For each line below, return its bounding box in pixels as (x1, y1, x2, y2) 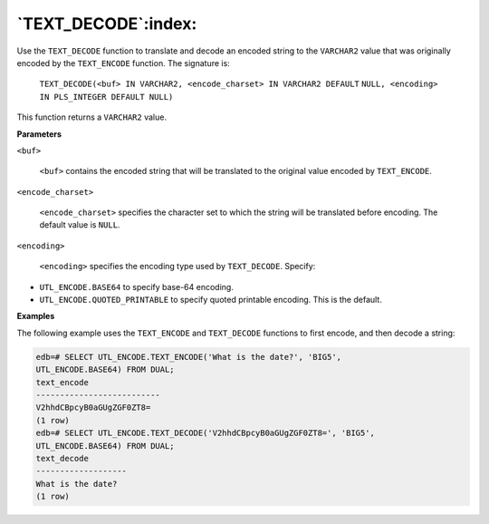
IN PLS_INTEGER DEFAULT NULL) (39, 92, 174, 102)
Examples (16, 311, 55, 322)
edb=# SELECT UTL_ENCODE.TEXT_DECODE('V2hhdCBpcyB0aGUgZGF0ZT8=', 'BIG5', (35, 428, 376, 439)
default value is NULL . (39, 219, 120, 230)
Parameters (16, 128, 62, 140)
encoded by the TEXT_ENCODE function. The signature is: (16, 57, 230, 68)
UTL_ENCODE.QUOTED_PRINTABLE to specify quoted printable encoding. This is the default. (39, 295, 382, 306)
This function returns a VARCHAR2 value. (16, 112, 168, 122)
